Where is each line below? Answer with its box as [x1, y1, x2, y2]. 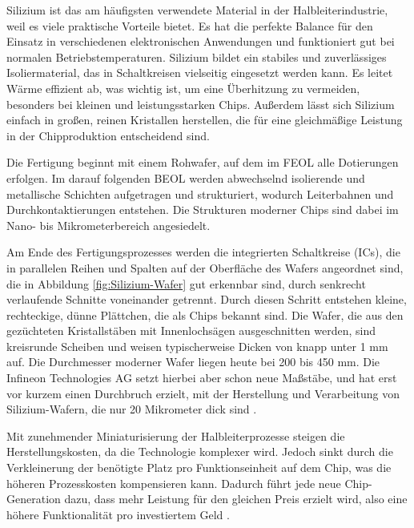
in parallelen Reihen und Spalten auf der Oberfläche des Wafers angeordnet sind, [6, 259, 404, 276]
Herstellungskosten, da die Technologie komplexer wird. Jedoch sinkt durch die [6, 443, 393, 460]
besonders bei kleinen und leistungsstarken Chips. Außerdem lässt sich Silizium [6, 95, 395, 112]
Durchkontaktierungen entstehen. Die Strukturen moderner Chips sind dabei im [6, 201, 399, 218]
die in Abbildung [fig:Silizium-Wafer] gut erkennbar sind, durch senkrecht [6, 275, 366, 292]
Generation [6, 490, 61, 507]
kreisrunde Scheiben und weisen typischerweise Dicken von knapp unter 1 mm [6, 337, 388, 354]
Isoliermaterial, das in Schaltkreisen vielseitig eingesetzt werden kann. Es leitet [6, 64, 393, 81]
